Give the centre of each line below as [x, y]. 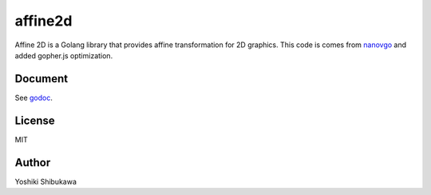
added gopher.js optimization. [64, 55]
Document [41, 79]
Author [33, 163]
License [35, 120]
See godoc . [34, 97]
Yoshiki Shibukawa [46, 181]
